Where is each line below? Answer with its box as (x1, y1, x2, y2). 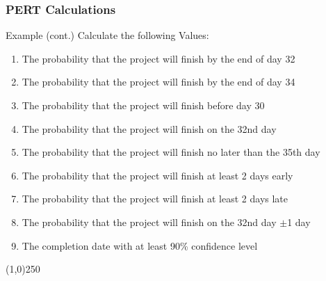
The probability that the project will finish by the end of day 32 (22, 51, 295, 65)
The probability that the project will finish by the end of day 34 (22, 74, 295, 89)
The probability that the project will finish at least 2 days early (22, 168, 293, 182)
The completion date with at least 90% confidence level (22, 238, 258, 252)
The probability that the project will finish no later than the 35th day (22, 145, 320, 159)
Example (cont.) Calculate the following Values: (6, 28, 209, 42)
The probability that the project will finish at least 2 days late (22, 191, 288, 206)
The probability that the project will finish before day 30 (22, 98, 265, 112)
